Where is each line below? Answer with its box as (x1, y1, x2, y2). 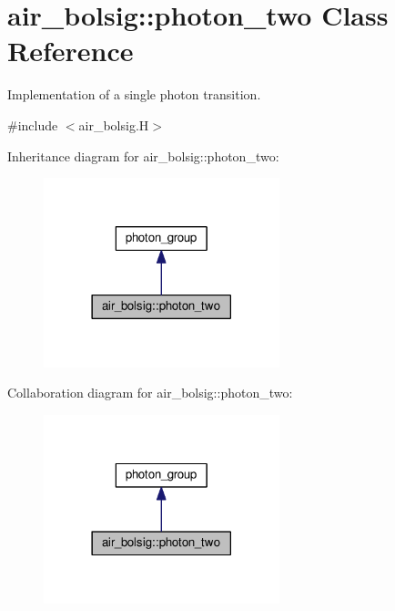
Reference (7, 32, 134, 69)
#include (7, 115, 58, 134)
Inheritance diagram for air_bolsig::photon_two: (7, 146, 279, 165)
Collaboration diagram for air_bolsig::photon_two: (7, 383, 293, 402)
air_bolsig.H (78, 115, 149, 134)
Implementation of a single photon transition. (7, 85, 261, 104)
